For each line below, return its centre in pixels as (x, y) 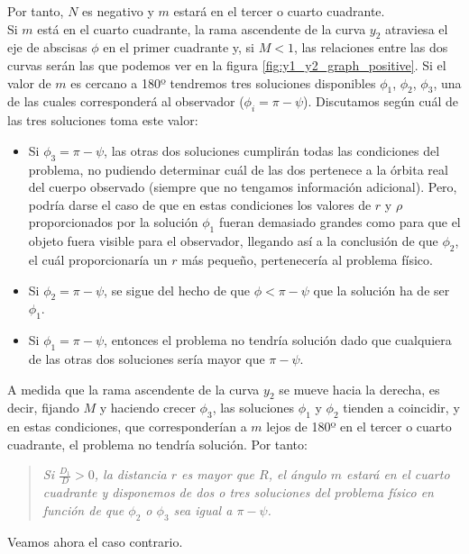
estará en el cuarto (398, 474)
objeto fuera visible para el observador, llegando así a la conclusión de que (233, 241)
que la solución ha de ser (382, 290)
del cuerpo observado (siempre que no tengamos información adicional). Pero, (243, 187)
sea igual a (203, 509)
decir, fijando (43, 408)
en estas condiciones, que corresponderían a (127, 427)
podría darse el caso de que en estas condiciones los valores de (200, 204)
